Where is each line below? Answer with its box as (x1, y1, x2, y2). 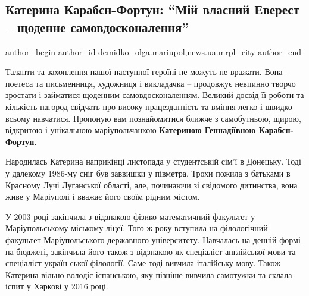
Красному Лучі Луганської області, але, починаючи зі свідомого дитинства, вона (5, 178, 298, 191)
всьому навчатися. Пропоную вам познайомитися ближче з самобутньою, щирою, (5, 112, 301, 124)
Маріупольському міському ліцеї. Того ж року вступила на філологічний (5, 222, 268, 234)
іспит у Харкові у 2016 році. (5, 280, 108, 292)
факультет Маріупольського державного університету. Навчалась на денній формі (5, 233, 301, 245)
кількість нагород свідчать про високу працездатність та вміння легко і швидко (5, 100, 292, 112)
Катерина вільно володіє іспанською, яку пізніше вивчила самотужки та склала (5, 268, 292, 281)
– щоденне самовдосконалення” (5, 17, 189, 36)
